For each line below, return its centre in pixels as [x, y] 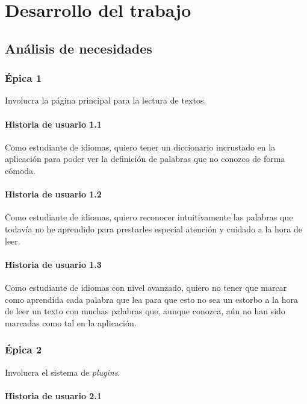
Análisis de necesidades [79, 48]
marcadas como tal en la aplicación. [71, 322]
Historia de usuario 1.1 [53, 124]
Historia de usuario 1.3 [53, 264]
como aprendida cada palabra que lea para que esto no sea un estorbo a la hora [151, 299]
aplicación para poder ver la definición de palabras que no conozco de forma [145, 159]
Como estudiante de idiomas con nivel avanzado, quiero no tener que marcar [146, 287]
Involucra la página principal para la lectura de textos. [106, 100]
